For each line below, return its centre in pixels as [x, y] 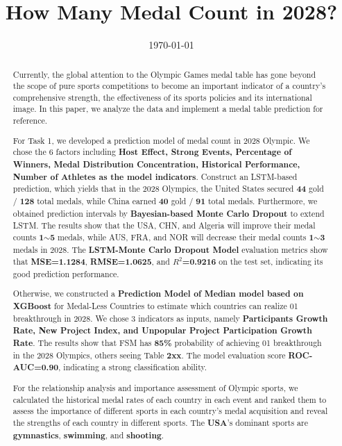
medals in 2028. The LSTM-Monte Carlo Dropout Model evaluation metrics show [170, 249]
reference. [30, 121]
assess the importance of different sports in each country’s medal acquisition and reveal [170, 411]
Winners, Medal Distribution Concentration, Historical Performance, [156, 164]
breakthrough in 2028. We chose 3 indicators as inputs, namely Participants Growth [170, 318]
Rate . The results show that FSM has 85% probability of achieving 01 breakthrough [167, 343]
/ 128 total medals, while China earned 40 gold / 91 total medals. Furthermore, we [165, 201]
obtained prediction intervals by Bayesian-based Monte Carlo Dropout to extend [169, 213]
